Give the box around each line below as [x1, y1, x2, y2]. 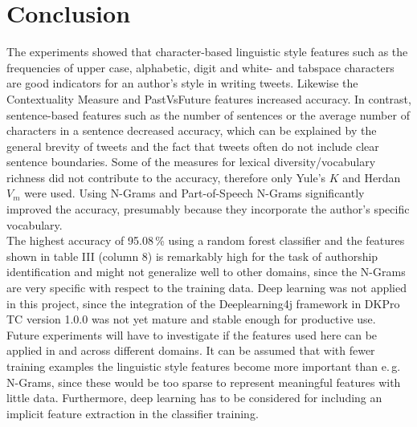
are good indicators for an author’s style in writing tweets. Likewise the [6, 75, 358, 91]
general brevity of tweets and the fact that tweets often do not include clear [6, 137, 379, 154]
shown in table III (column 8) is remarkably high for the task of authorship [6, 247, 378, 264]
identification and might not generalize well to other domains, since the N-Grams [6, 263, 406, 280]
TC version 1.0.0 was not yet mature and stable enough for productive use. [6, 311, 376, 327]
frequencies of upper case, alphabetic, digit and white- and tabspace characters [6, 59, 395, 75]
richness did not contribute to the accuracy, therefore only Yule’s [6, 169, 326, 185]
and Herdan [342, 169, 401, 185]
